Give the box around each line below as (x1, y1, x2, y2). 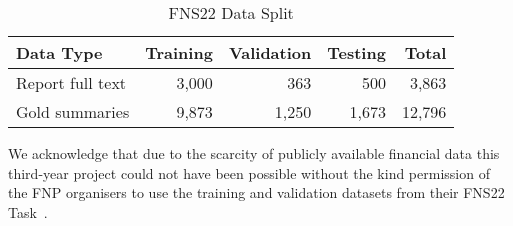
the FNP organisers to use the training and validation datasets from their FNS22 (8, 182, 505, 203)
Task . (8, 201, 48, 222)
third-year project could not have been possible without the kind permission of (8, 162, 490, 183)
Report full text (16, 71, 127, 94)
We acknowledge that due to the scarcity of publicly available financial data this (8, 143, 500, 163)
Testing (327, 41, 386, 64)
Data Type (16, 41, 103, 64)
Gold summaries (16, 100, 130, 123)
